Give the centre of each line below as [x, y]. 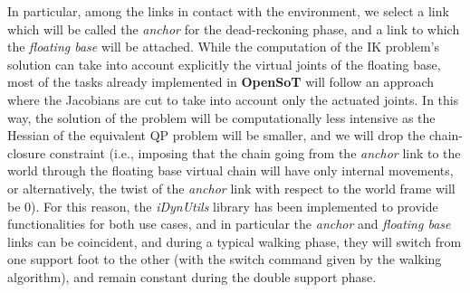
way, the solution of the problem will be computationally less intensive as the [221, 117]
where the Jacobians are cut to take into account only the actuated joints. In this [233, 99]
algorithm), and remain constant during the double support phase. [192, 276]
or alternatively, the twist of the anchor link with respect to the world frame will [231, 188]
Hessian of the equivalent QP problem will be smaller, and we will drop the [216, 135]
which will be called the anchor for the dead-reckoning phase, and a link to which [234, 28]
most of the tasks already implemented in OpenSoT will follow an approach [221, 82]
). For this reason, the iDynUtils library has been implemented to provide [235, 206]
